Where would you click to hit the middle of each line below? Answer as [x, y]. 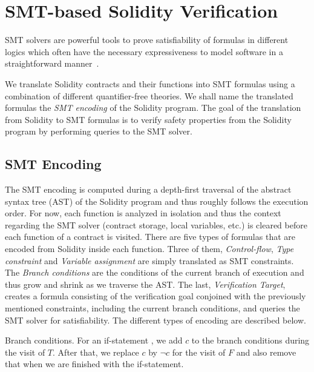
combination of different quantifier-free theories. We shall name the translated [149, 95]
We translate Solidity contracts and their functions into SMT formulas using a [150, 83]
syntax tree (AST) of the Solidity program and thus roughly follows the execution [157, 201]
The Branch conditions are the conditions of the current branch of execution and [155, 272]
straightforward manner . [52, 63]
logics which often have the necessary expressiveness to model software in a [144, 51]
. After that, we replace [96, 352]
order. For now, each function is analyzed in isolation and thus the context [143, 213]
